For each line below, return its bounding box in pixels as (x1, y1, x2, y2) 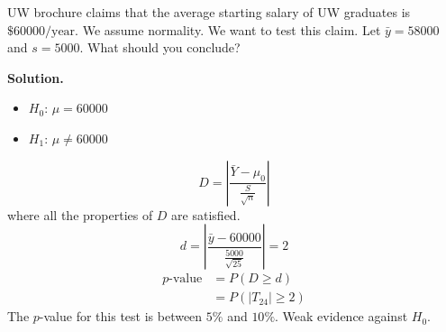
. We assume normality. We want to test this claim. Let (75, 20, 381, 39)
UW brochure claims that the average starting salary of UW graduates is (7, 3, 411, 21)
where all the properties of (7, 205, 153, 224)
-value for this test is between (39, 307, 203, 326)
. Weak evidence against (275, 307, 408, 326)
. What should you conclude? (79, 38, 241, 57)
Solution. (7, 68, 64, 87)
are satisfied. (171, 205, 241, 224)
